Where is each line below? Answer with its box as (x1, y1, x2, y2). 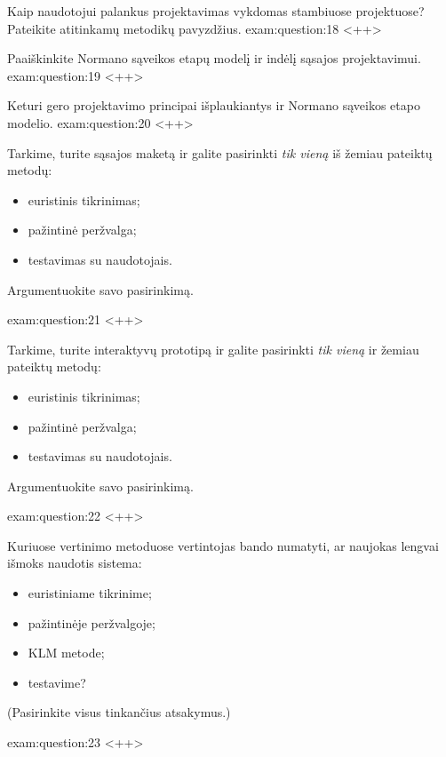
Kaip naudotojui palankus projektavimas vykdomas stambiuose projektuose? (7, 2, 425, 20)
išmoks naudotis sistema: (7, 554, 142, 572)
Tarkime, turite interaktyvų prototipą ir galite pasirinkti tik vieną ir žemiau (7, 339, 419, 358)
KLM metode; (28, 643, 105, 662)
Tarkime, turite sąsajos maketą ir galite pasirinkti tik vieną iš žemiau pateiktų (7, 143, 433, 162)
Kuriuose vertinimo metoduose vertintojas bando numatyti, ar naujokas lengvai (7, 536, 439, 554)
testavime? (28, 673, 86, 691)
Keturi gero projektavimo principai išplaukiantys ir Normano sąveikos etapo (7, 96, 420, 115)
